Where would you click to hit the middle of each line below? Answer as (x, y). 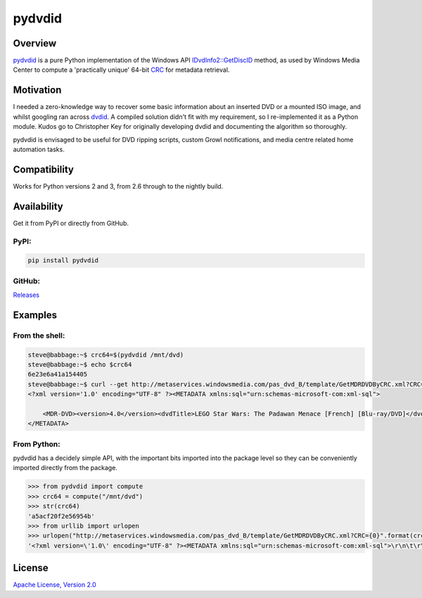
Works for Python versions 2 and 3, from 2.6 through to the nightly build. (118, 186)
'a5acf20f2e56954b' (61, 516)
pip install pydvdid (63, 261)
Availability (38, 206)
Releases (26, 295)
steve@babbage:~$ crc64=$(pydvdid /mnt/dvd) (106, 355)
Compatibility (43, 169)
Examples (35, 315)
